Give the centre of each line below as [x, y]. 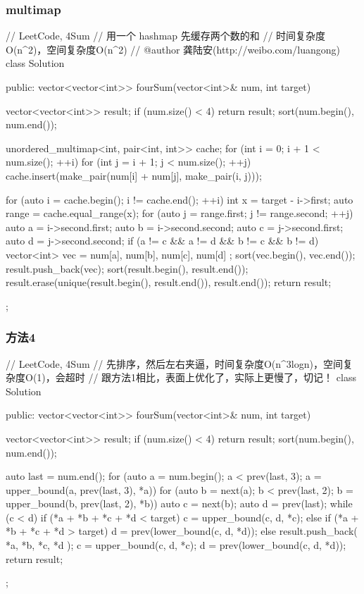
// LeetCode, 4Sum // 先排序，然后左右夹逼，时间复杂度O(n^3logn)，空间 [174, 363]
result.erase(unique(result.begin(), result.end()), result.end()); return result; [169, 282]
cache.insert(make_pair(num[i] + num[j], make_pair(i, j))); [134, 175]
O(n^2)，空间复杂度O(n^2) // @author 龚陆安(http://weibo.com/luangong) [173, 49]
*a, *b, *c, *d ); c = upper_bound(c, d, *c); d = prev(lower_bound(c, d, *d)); [176, 545]
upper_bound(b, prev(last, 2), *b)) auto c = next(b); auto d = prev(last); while [179, 503]
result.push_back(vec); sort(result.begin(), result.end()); [127, 268]
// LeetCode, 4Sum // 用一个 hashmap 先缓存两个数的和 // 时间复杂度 [166, 36]
